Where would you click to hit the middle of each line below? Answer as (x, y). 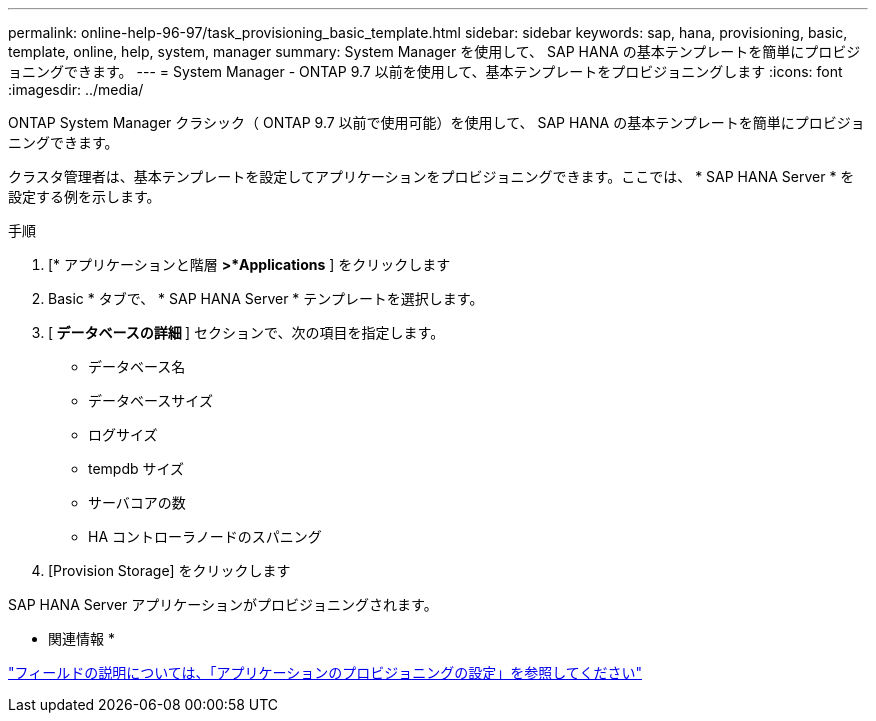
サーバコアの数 (137, 502)
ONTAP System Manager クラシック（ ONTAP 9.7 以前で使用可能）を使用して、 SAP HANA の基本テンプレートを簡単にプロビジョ (436, 122)
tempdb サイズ (136, 468)
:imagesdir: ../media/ (76, 89)
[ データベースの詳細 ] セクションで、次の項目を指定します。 (246, 332)
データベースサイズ (150, 400)
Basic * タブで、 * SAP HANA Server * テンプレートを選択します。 (266, 298)
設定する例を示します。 (84, 196)
